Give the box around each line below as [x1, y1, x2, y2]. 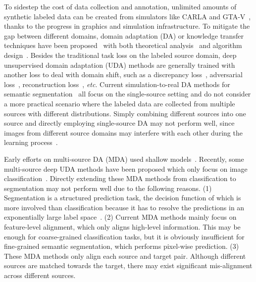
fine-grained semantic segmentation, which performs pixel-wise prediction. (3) [4, 241, 239, 251]
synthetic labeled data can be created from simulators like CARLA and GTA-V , [4, 11, 251, 21]
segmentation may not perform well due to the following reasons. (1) [4, 183, 212, 193]
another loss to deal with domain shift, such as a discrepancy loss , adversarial [4, 69, 243, 80]
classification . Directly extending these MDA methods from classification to [4, 173, 236, 184]
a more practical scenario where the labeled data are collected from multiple [4, 98, 235, 108]
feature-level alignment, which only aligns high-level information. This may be [4, 222, 241, 232]
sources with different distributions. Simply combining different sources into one [4, 108, 246, 118]
